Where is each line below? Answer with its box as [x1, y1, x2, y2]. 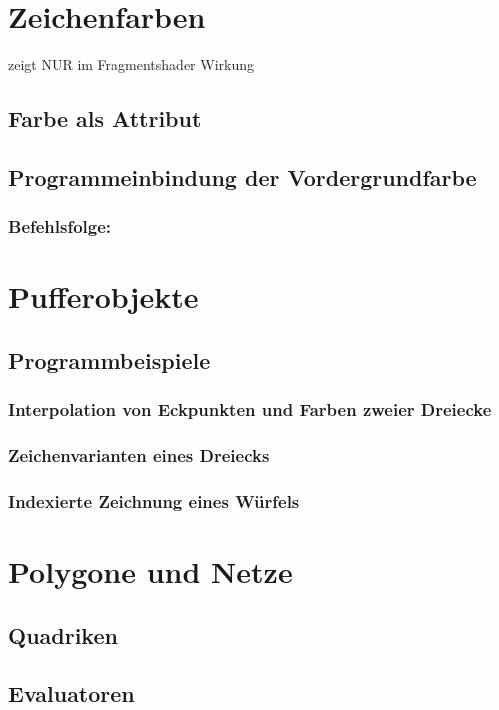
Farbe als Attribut [8, 103, 202, 134]
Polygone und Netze [8, 551, 293, 591]
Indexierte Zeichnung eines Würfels [8, 488, 300, 513]
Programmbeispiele [8, 344, 211, 375]
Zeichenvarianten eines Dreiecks [8, 443, 270, 468]
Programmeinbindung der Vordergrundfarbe [8, 161, 477, 192]
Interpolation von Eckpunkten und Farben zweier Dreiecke [8, 397, 492, 422]
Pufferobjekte [8, 276, 199, 317]
